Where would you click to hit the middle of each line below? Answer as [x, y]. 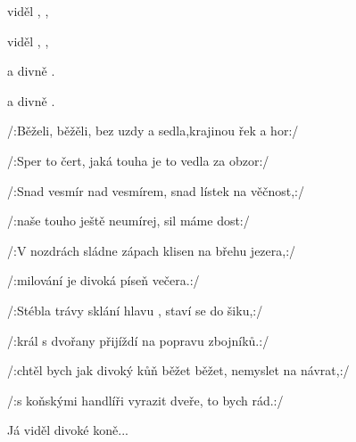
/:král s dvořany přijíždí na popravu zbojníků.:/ [138, 340]
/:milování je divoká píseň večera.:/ [103, 280]
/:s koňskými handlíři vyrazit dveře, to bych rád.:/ [145, 400]
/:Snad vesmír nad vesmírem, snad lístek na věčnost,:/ [156, 190]
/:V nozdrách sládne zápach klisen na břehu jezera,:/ [152, 250]
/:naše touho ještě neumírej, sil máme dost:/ [128, 221]
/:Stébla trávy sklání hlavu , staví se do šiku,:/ [135, 310]
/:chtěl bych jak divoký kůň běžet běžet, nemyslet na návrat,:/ [178, 370]
